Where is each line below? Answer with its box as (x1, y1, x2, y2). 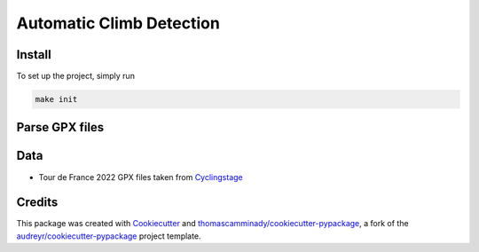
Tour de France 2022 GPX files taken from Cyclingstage (38, 171, 243, 182)
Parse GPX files (16, 120, 105, 135)
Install (16, 47, 52, 62)
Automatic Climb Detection (16, 13, 221, 33)
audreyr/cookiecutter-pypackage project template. (16, 231, 201, 241)
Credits (16, 195, 59, 210)
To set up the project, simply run (16, 71, 135, 82)
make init (35, 94, 78, 105)
